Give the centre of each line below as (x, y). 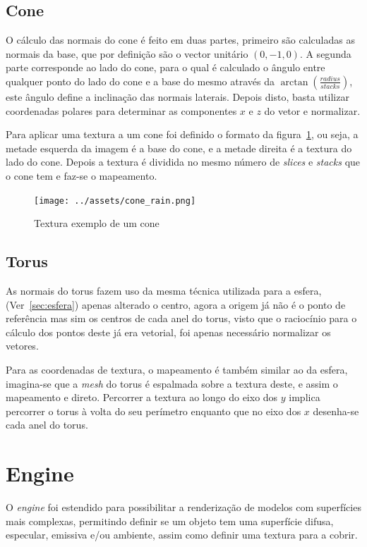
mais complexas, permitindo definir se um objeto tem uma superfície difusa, (170, 521)
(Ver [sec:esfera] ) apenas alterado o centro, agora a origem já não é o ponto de (176, 304)
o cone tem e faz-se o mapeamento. (82, 175)
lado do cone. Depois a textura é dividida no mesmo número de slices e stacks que (183, 162)
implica (305, 397)
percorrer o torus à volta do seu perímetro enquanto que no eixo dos (154, 411)
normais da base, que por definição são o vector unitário (127, 53)
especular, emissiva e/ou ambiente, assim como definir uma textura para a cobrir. (182, 535)
